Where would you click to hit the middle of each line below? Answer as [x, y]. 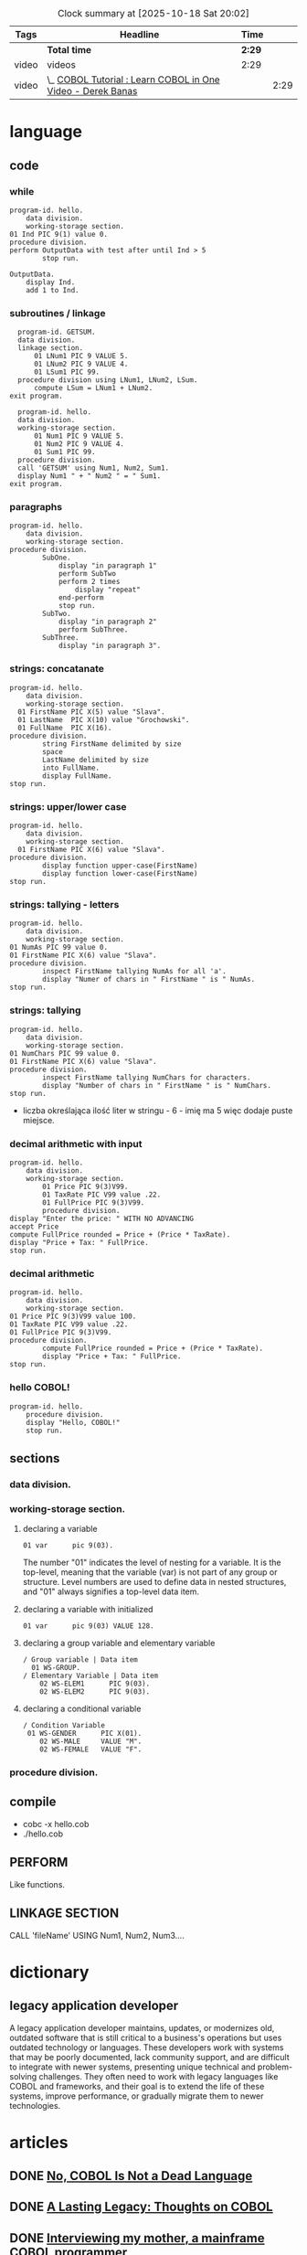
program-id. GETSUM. [57, 332]
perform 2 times [89, 582]
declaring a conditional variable [82, 1709]
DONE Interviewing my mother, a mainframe [137, 2238]
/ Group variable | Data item [80, 1660]
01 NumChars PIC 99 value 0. [65, 1053]
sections [35, 1458]
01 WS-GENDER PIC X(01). [85, 1734]
